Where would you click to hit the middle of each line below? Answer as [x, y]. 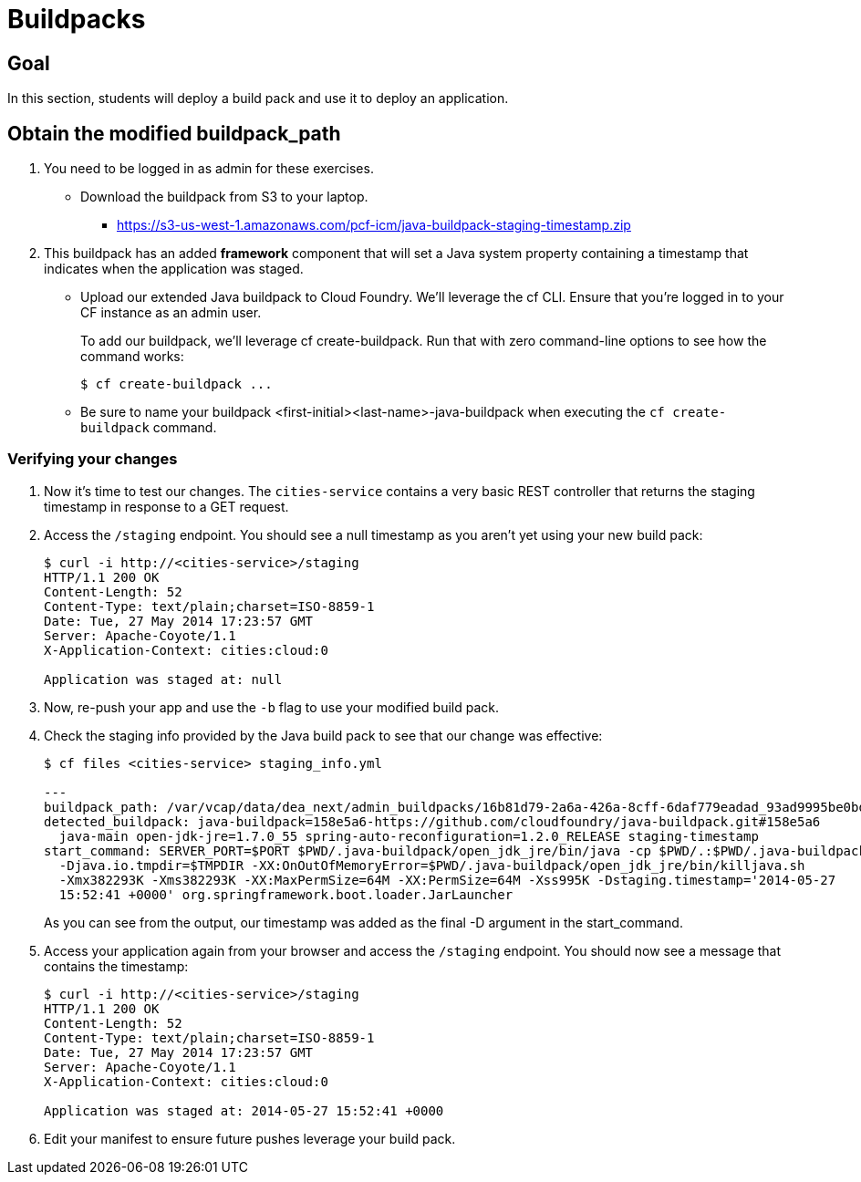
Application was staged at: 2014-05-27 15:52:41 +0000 [244, 1110]
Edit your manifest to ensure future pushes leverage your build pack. [250, 1138]
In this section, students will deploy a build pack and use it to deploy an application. [258, 98]
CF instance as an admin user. [171, 313]
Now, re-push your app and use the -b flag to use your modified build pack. [272, 707]
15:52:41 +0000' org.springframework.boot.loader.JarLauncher [286, 894]
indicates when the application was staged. [174, 269]
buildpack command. [149, 428]
